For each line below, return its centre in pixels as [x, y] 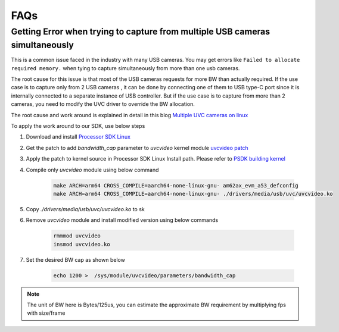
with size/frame [46, 313]
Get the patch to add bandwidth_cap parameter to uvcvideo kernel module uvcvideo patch [137, 148]
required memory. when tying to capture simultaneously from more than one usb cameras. [125, 68]
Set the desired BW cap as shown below [75, 259]
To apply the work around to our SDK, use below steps [78, 126]
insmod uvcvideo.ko [82, 244]
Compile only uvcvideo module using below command [92, 170]
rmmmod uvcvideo [77, 236]
